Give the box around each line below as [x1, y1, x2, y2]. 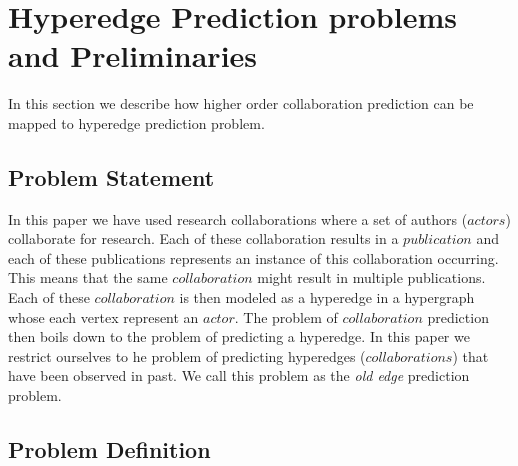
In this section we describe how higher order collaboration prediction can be [8, 93, 474, 114]
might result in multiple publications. [257, 267, 486, 288]
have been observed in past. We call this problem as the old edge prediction [8, 365, 470, 386]
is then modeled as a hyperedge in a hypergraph [179, 287, 475, 308]
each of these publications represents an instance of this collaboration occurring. [8, 247, 499, 268]
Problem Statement [8, 161, 215, 192]
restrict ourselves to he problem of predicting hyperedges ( [8, 345, 366, 366]
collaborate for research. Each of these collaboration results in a [8, 228, 399, 249]
